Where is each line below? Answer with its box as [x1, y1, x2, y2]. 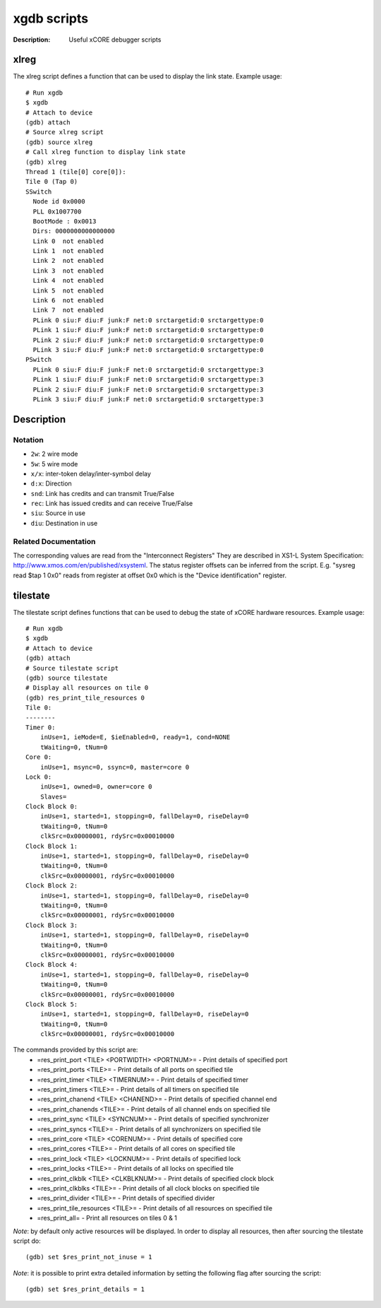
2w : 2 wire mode [30, 449, 78, 459]
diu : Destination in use [30, 519, 98, 527]
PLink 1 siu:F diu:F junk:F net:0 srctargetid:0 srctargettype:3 [32, 375, 264, 384]
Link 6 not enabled [32, 297, 104, 305]
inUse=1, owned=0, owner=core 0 [40, 783, 152, 791]
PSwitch [25, 355, 52, 364]
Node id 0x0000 [32, 198, 85, 206]
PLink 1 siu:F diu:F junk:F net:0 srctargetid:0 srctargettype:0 [32, 326, 264, 334]
